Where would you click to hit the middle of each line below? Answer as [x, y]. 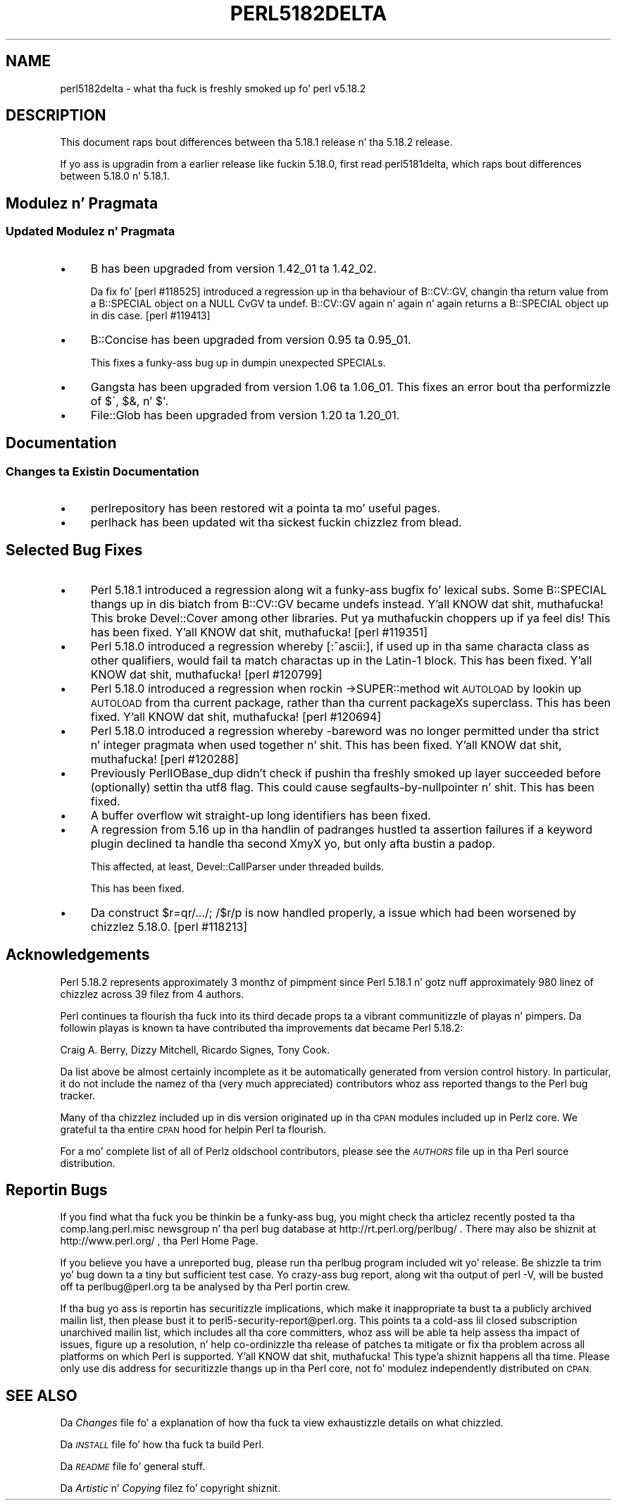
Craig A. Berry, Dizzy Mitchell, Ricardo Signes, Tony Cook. [195, 1049]
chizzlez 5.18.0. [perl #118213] [169, 926]
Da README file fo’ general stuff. [133, 1467]
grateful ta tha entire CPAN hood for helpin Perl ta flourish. [193, 1129]
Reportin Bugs [57, 1190]
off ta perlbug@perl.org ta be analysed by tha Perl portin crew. [205, 1287]
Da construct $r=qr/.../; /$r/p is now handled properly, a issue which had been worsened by [333, 912]
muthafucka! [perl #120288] [164, 759]
